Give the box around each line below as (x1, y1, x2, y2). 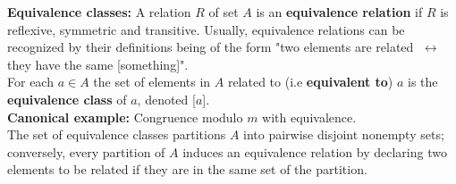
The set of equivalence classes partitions (7, 125, 226, 144)
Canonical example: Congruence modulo (7, 107, 243, 126)
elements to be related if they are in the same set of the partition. (7, 160, 367, 179)
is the (408, 72, 438, 91)
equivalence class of (7, 89, 127, 108)
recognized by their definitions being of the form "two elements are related (7, 38, 414, 56)
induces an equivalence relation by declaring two (182, 142, 447, 161)
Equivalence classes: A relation (7, 3, 191, 21)
